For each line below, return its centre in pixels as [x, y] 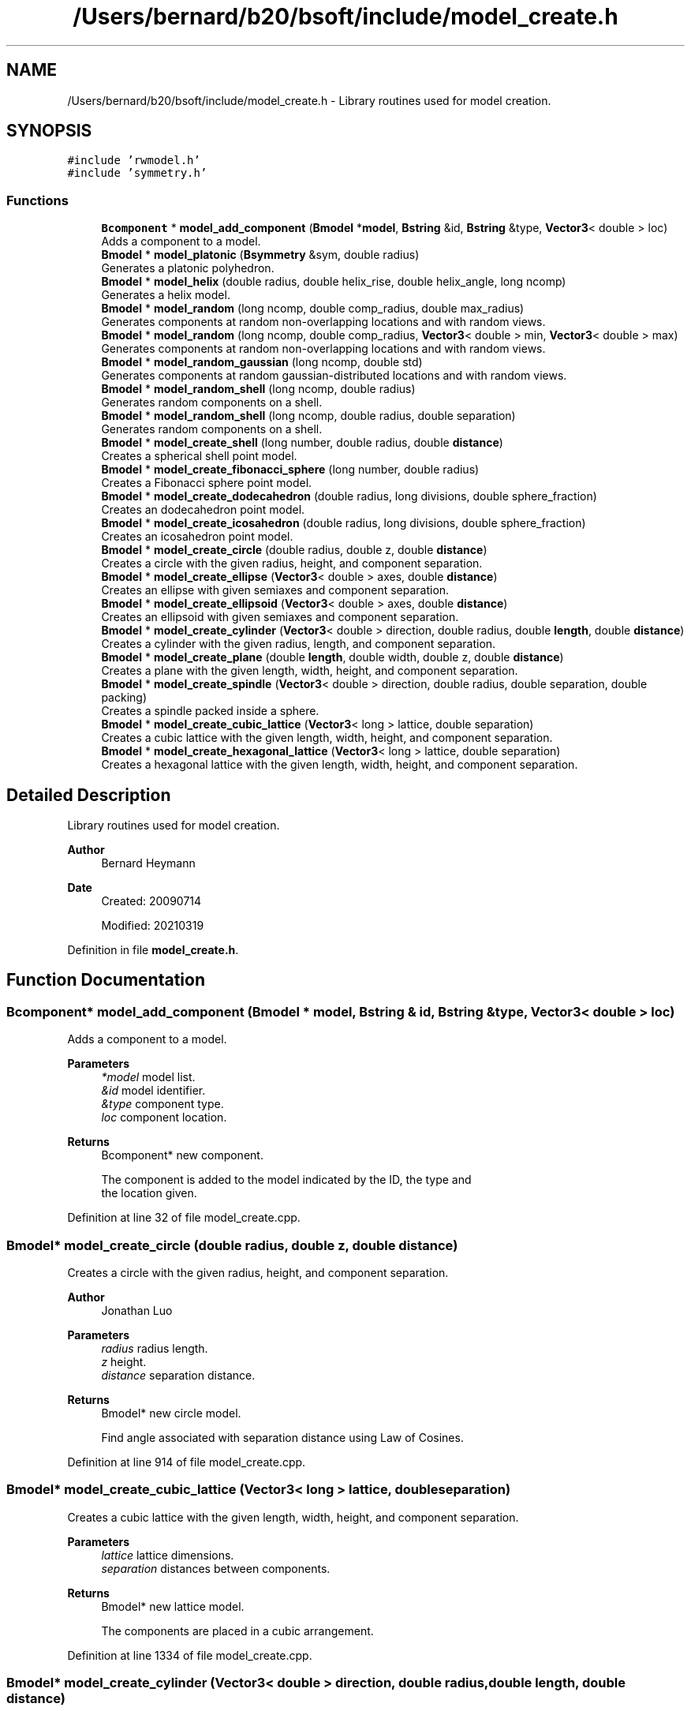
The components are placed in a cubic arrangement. [237, 1631]
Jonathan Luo [137, 1310]
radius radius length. [155, 1348]
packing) [124, 698]
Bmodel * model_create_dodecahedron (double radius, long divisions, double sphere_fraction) [349, 496]
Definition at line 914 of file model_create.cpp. [187, 1462]
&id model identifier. [153, 1091]
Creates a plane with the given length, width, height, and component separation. [310, 671]
